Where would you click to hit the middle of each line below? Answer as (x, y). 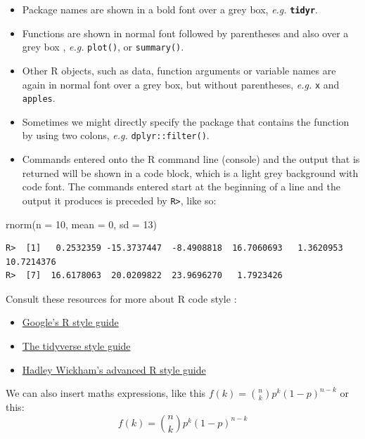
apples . (39, 98)
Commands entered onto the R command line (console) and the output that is (191, 159)
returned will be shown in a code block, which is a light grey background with (190, 172)
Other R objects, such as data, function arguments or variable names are (179, 70)
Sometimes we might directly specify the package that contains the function (186, 121)
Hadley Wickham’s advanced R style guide (114, 369)
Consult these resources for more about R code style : (121, 298)
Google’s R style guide (70, 322)
